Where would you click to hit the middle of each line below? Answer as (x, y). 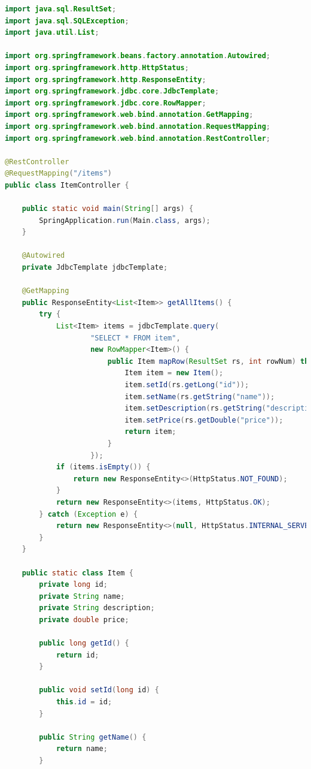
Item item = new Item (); (174, 373)
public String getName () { (93, 737)
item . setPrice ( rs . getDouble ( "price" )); (204, 420)
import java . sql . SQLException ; (67, 21)
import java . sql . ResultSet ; (61, 9)
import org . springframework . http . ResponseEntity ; (106, 79)
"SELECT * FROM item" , (135, 338)
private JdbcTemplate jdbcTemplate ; (95, 268)
